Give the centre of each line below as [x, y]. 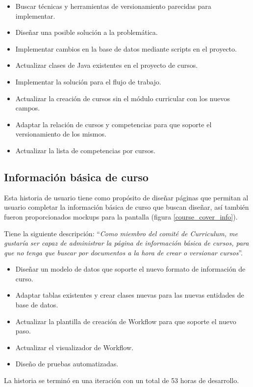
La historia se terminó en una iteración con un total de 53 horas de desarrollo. [122, 380]
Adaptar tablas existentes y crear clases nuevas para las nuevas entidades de [130, 295]
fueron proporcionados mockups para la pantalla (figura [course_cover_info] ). [121, 216]
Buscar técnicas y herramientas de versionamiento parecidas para [113, 6]
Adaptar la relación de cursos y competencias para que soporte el [114, 124]
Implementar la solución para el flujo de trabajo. [88, 81]
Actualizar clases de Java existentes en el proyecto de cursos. [107, 65]
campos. [28, 108]
